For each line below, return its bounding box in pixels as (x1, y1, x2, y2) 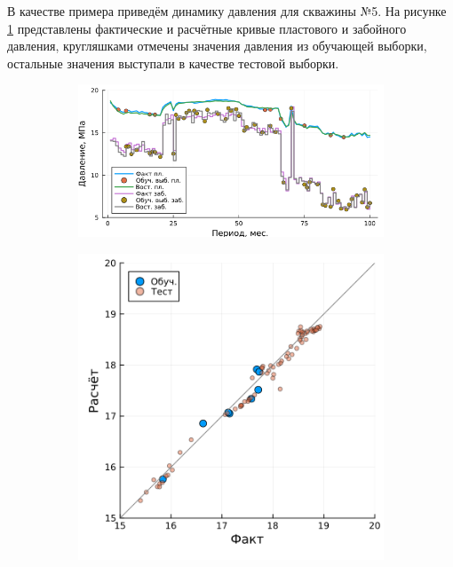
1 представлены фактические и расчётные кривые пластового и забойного (7, 19, 407, 37)
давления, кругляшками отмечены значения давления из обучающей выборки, (7, 36, 427, 55)
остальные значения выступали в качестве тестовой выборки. (7, 53, 339, 72)
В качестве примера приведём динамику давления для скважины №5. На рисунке (7, 2, 447, 20)
